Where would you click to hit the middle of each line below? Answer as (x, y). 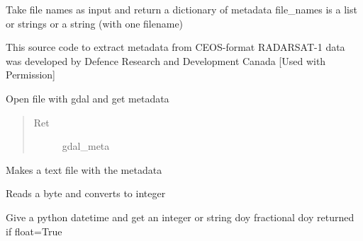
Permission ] (31, 75)
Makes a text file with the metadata (84, 169)
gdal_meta (86, 146)
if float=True (34, 231)
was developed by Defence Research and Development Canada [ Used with (166, 60)
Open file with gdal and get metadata (88, 98)
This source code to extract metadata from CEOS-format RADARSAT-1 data (175, 47)
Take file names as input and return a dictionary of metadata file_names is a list (181, 9)
